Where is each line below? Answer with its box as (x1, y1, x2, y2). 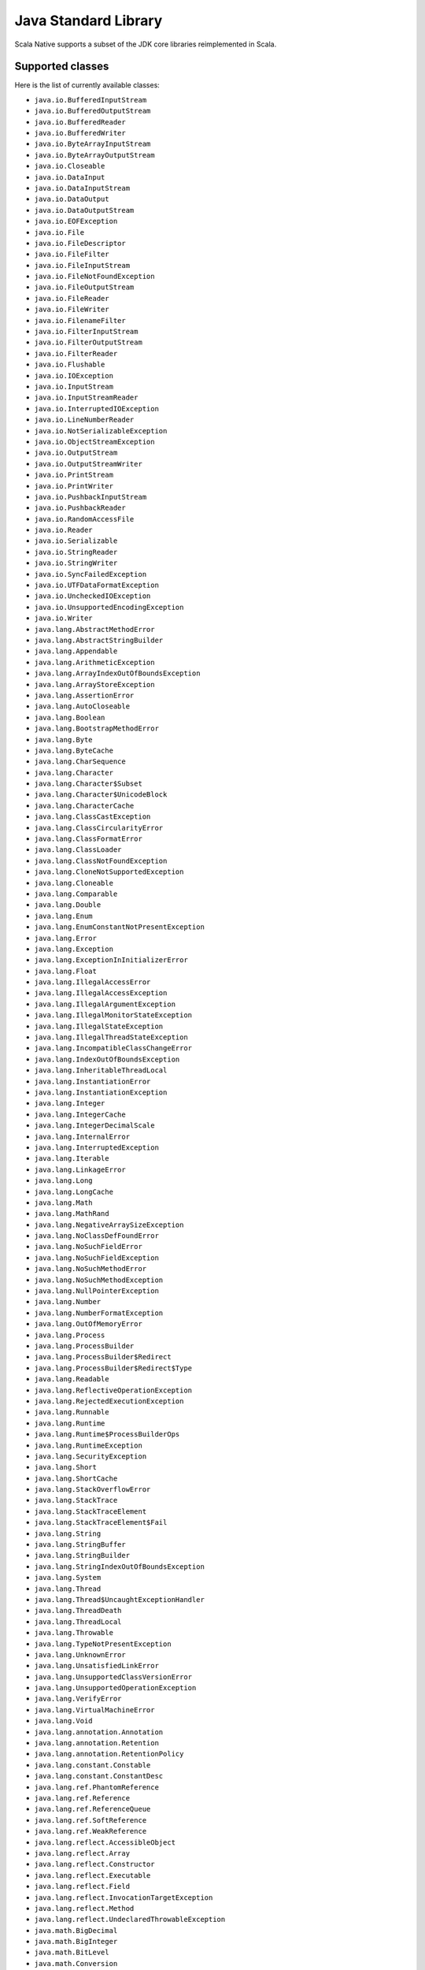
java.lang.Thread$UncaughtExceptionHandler (34, 1595, 205, 1604)
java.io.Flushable (34, 360, 105, 370)
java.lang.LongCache (34, 1187, 114, 1196)
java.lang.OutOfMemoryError (34, 1320, 143, 1329)
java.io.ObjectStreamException (34, 437, 155, 446)
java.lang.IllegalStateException (34, 1021, 164, 1031)
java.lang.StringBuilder (34, 1551, 130, 1560)
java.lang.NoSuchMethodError (34, 1265, 147, 1273)
